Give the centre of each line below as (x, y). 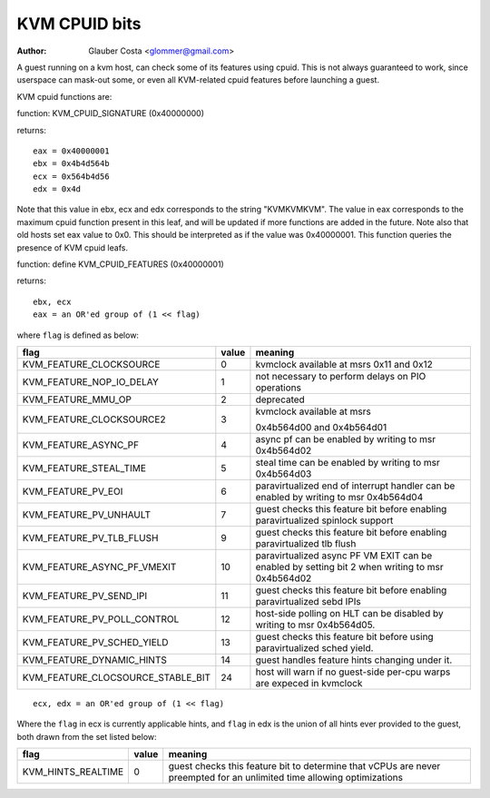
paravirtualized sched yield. (314, 647)
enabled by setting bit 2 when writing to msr (349, 566)
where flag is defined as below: (78, 335)
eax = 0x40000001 (71, 151)
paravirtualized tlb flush (306, 543)
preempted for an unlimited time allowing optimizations (286, 778)
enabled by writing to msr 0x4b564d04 (339, 497)
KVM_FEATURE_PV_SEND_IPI (85, 596)
